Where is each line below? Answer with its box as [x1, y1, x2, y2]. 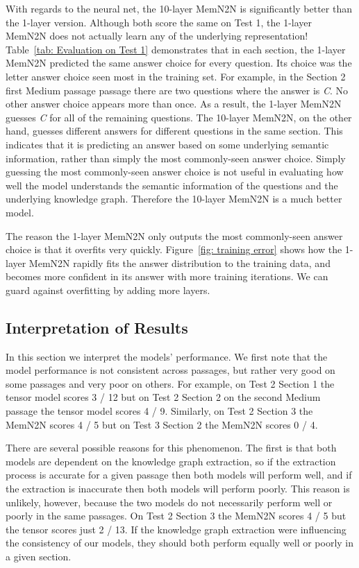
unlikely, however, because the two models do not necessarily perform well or [6, 494, 333, 509]
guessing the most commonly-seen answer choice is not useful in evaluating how [6, 164, 344, 179]
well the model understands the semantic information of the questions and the [6, 178, 338, 192]
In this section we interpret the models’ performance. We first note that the [6, 349, 328, 363]
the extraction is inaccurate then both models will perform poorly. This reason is [6, 481, 350, 496]
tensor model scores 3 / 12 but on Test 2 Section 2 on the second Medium [6, 390, 321, 404]
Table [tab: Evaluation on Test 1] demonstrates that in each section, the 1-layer [6, 42, 346, 56]
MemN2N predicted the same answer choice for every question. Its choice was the [6, 55, 352, 70]
